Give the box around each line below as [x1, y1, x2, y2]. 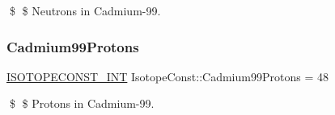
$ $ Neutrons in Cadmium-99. [9, 2, 161, 18]
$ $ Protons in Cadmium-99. [9, 95, 155, 112]
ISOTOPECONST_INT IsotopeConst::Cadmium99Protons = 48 [6, 68, 329, 84]
